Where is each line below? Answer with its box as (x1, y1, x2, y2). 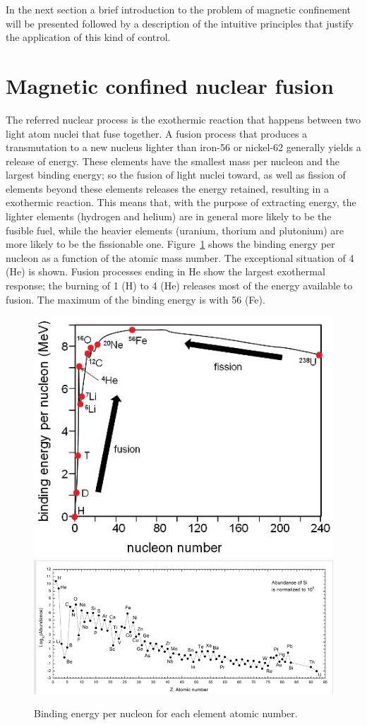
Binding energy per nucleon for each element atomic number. (34, 706, 298, 721)
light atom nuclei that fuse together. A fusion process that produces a (6, 126, 308, 140)
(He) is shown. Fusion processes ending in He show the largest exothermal (6, 264, 325, 279)
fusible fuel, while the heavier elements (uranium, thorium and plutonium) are (6, 222, 344, 237)
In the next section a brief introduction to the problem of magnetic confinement (6, 2, 351, 16)
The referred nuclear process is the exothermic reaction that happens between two (6, 112, 361, 126)
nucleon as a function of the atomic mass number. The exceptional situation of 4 (6, 250, 354, 265)
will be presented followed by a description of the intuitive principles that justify (6, 16, 354, 30)
